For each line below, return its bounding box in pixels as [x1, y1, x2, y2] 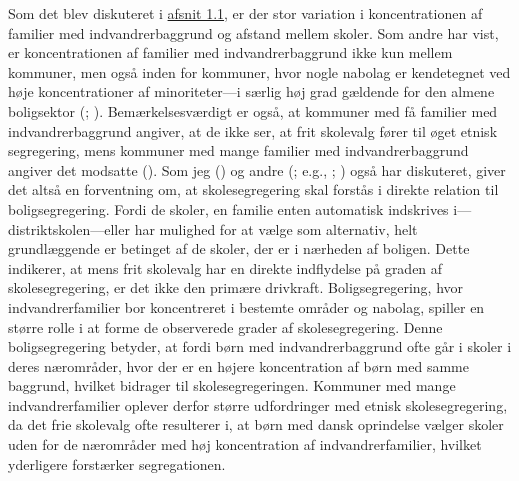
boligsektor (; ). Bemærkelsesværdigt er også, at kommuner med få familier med [8, 100, 498, 121]
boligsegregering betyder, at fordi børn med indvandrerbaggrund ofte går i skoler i [8, 336, 512, 357]
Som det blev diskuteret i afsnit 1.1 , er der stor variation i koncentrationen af [8, 3, 483, 23]
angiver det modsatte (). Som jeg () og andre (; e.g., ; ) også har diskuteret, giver [8, 159, 506, 180]
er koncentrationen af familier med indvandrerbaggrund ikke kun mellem [8, 42, 453, 63]
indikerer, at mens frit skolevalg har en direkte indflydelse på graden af [8, 257, 443, 278]
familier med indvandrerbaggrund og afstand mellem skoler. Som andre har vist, [8, 22, 499, 43]
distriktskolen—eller [8, 218, 130, 239]
